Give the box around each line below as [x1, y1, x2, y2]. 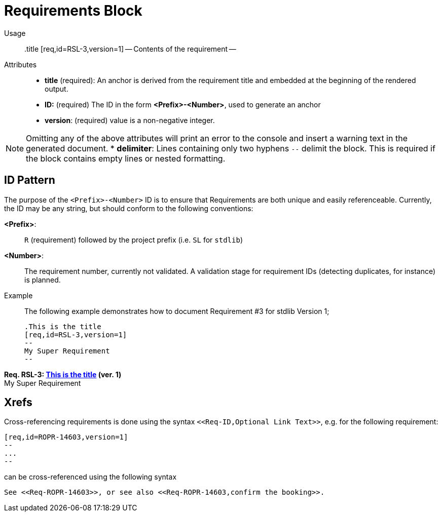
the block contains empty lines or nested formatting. [26, 153, 226, 164]
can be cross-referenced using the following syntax [4, 472, 177, 482]
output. [45, 84, 68, 93]
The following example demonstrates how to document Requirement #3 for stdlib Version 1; [24, 306, 329, 315]
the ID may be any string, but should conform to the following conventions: [4, 204, 253, 213]
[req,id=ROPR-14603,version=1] [4, 433, 128, 442]
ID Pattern [4, 174, 55, 187]
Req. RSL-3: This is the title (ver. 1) [4, 370, 122, 379]
